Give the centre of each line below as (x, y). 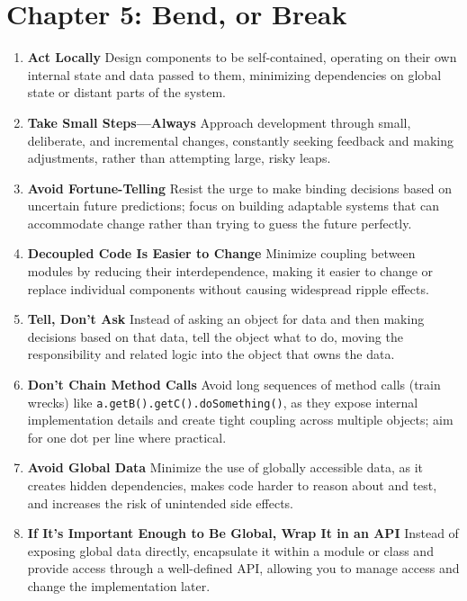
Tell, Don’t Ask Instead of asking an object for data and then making (226, 319)
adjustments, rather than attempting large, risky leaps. (179, 158)
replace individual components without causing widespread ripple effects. (228, 288)
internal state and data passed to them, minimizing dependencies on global (234, 74)
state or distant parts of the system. (126, 92)
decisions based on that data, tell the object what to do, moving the (215, 336)
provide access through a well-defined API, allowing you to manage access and (243, 568)
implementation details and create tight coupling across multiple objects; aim (240, 420)
